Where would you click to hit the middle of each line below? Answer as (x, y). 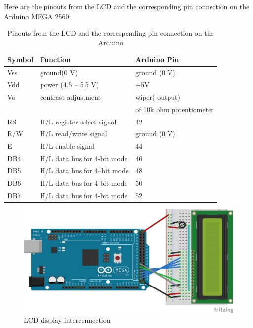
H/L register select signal (78, 121)
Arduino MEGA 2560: (38, 16)
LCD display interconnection (67, 319)
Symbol (21, 60)
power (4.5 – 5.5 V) (70, 85)
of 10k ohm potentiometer (175, 109)
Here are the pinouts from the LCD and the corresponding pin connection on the (127, 6)
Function (55, 60)
